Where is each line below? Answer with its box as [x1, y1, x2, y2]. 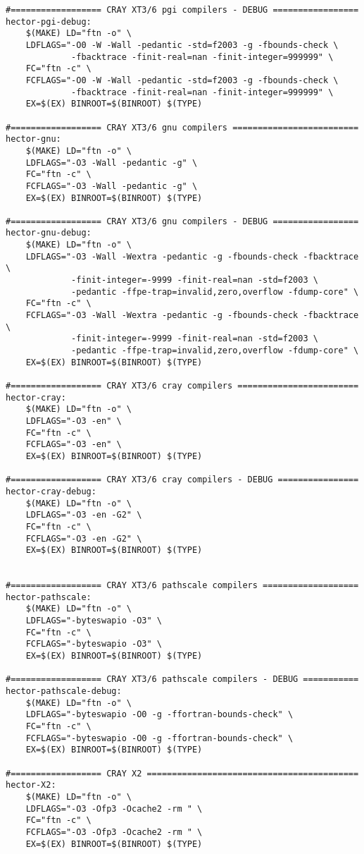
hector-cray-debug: [6, 486, 96, 496]
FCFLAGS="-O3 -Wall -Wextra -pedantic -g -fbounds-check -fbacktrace [25, 310, 359, 321]
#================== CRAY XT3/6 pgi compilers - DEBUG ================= [6, 5, 359, 15]
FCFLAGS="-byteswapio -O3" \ [25, 639, 162, 649]
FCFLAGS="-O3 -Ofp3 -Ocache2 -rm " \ [25, 826, 203, 837]
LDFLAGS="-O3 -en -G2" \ [25, 510, 142, 520]
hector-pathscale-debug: [6, 686, 122, 697]
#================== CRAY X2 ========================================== [6, 768, 359, 779]
